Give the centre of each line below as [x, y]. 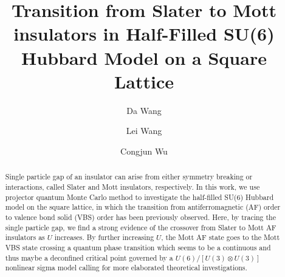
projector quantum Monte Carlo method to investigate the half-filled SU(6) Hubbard [139, 197]
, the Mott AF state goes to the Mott [221, 237]
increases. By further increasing [104, 237]
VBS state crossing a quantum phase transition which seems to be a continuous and [138, 247]
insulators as [25, 237]
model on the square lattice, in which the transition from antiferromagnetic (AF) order [143, 207]
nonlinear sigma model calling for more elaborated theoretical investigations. [126, 268]
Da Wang [144, 110]
